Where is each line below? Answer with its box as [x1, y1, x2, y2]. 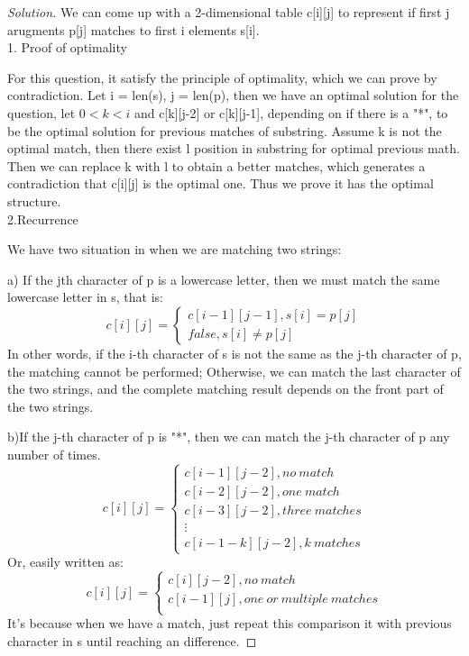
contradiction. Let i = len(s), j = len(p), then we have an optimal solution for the [7, 86, 459, 105]
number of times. [7, 444, 101, 463]
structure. [7, 191, 61, 210]
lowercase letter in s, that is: [7, 287, 163, 306]
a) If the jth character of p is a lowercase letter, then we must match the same [7, 269, 440, 288]
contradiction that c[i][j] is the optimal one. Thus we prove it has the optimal [7, 174, 434, 193]
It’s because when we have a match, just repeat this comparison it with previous [7, 614, 452, 633]
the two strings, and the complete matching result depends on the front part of [7, 379, 444, 398]
